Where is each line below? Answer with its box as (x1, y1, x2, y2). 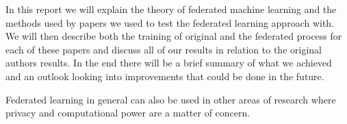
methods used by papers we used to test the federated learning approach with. (5, 15, 335, 29)
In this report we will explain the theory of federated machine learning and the (5, 2, 337, 16)
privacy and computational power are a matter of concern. (5, 106, 250, 120)
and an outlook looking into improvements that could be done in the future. (5, 69, 324, 83)
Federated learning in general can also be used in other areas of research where (5, 92, 336, 106)
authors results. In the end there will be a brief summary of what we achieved (5, 55, 332, 70)
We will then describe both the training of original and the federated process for (5, 29, 342, 43)
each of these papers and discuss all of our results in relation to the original (5, 42, 322, 56)
